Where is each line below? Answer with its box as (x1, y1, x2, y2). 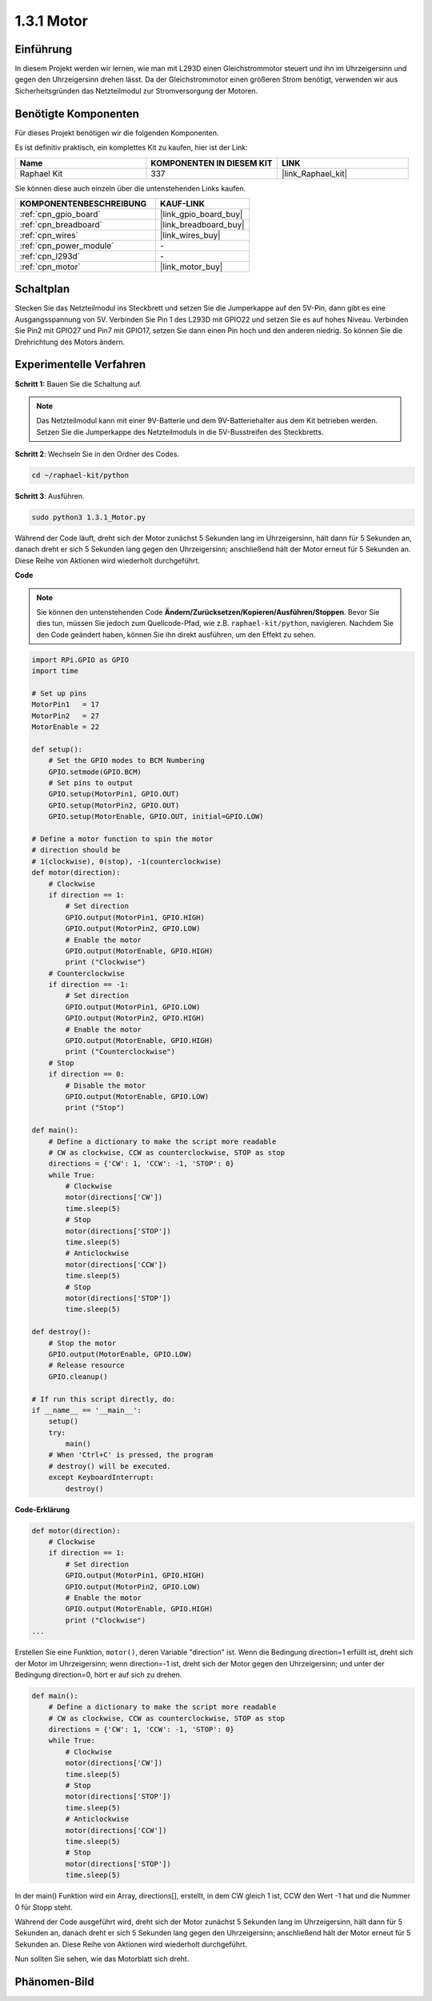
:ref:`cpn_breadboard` (19, 219, 103, 230)
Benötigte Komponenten (14, 106, 140, 120)
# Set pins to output (48, 779, 134, 788)
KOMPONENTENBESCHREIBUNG (19, 198, 147, 209)
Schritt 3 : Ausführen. (14, 491, 85, 501)
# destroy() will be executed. (48, 1462, 171, 1470)
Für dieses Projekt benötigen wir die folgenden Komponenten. (14, 128, 219, 138)
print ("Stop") (65, 1103, 126, 1113)
